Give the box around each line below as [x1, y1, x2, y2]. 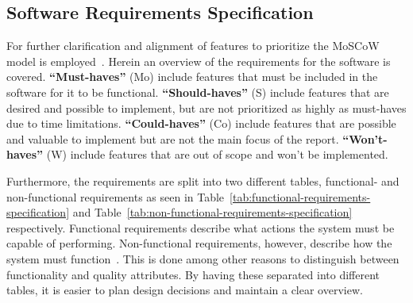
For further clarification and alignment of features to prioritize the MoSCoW [6, 37, 380, 54]
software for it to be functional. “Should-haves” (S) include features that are [6, 83, 389, 100]
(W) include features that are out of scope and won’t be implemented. [46, 146, 388, 163]
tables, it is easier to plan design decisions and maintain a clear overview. [6, 282, 363, 298]
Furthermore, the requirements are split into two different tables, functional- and [6, 172, 399, 189]
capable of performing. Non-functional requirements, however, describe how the [6, 235, 392, 251]
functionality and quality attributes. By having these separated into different [6, 266, 380, 282]
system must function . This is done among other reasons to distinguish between [6, 250, 399, 267]
